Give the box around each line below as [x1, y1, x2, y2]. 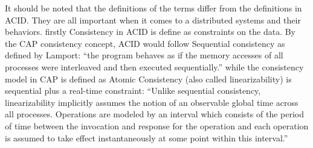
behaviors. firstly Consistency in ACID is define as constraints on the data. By [5, 25, 295, 38]
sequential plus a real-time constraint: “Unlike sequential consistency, [5, 84, 261, 97]
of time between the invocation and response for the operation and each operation [5, 119, 309, 132]
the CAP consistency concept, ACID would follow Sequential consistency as [5, 37, 285, 49]
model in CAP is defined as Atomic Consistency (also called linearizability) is [5, 72, 292, 85]
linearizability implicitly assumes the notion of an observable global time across [5, 96, 298, 108]
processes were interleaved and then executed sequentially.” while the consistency [5, 60, 304, 73]
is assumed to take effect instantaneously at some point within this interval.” [5, 131, 288, 144]
